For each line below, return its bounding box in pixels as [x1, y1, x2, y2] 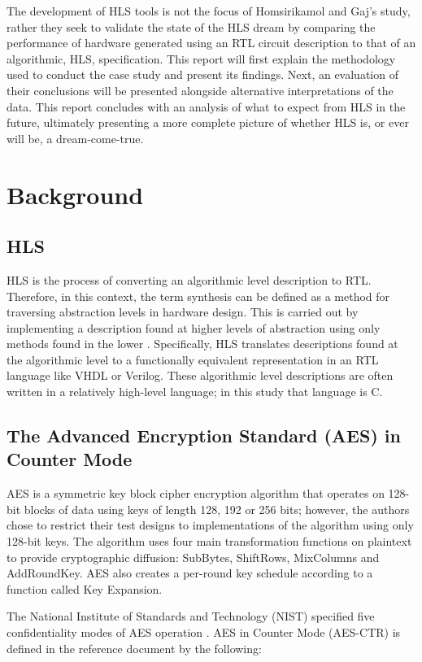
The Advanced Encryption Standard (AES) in [7, 423, 401, 448]
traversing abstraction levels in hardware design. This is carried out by [7, 303, 359, 320]
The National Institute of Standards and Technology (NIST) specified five [7, 608, 375, 625]
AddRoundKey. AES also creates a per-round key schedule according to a [7, 564, 373, 581]
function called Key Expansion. [7, 580, 163, 597]
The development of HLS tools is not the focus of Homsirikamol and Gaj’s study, [7, 2, 411, 19]
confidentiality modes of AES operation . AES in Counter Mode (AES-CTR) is [7, 624, 401, 641]
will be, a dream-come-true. [7, 129, 144, 146]
